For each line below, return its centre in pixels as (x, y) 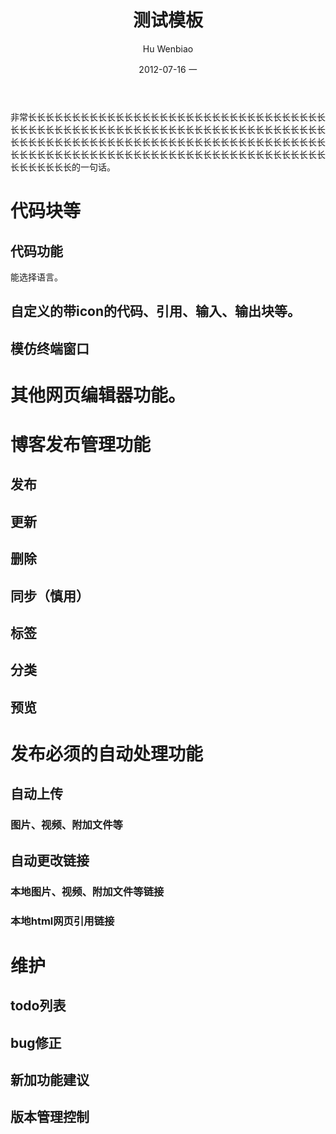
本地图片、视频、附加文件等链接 (87, 891)
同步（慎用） (50, 596)
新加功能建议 (50, 1079)
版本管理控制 (50, 1117)
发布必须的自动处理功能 (107, 754)
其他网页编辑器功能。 (98, 395)
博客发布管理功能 (81, 445)
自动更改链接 (50, 860)
